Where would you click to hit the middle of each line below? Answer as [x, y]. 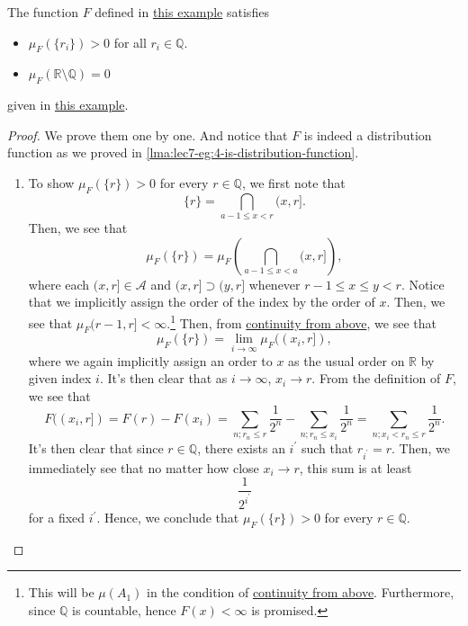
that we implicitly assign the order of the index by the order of [202, 302]
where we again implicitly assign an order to [150, 360]
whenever [274, 284]
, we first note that [293, 182]
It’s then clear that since [96, 447]
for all [130, 42]
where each [59, 284]
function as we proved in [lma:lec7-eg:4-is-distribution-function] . [183, 152]
